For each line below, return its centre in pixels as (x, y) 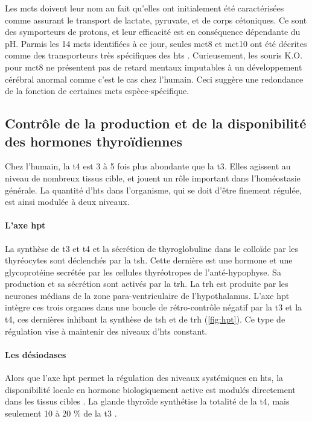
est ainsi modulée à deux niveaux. (67, 202)
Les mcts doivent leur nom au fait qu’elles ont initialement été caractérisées (145, 8)
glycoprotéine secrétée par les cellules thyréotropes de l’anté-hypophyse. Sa (143, 272)
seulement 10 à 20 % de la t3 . (61, 413)
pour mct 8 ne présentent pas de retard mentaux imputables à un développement (154, 67)
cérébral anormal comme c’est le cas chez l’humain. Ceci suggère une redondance (154, 79)
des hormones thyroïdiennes (94, 141)
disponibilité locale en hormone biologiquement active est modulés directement (150, 389)
